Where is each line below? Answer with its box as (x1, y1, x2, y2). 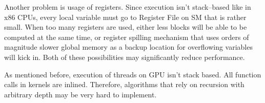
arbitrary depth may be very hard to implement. (4, 89, 157, 99)
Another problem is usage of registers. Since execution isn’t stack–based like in (4, 2, 251, 12)
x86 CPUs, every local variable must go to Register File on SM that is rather (4, 11, 247, 22)
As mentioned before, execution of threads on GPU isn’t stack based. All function (4, 69, 261, 79)
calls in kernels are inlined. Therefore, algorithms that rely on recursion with (4, 79, 244, 90)
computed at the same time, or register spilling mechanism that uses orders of (4, 31, 249, 42)
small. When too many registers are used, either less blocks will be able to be (4, 22, 247, 32)
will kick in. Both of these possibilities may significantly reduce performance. (4, 51, 245, 62)
